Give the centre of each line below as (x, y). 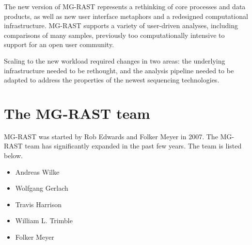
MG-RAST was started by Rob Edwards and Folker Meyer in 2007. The (111, 136)
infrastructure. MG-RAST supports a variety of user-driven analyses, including (121, 25)
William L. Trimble (44, 220)
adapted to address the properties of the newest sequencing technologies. (112, 80)
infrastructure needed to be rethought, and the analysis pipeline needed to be (119, 70)
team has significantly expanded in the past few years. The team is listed (133, 146)
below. (13, 155)
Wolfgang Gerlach (42, 188)
